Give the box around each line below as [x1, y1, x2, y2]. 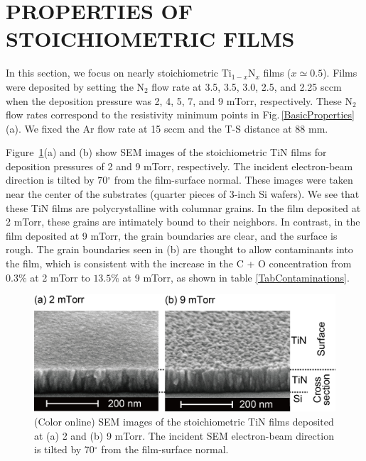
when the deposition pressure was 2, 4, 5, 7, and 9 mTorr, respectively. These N [6, 93, 352, 108]
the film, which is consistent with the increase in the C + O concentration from [6, 256, 352, 271]
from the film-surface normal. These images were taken [114, 172, 353, 187]
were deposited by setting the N [6, 79, 145, 94]
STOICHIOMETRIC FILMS [6, 24, 295, 53]
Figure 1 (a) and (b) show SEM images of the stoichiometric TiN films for [6, 145, 327, 160]
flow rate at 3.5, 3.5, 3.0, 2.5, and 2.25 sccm [151, 79, 342, 94]
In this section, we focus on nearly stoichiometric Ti [6, 65, 232, 80]
